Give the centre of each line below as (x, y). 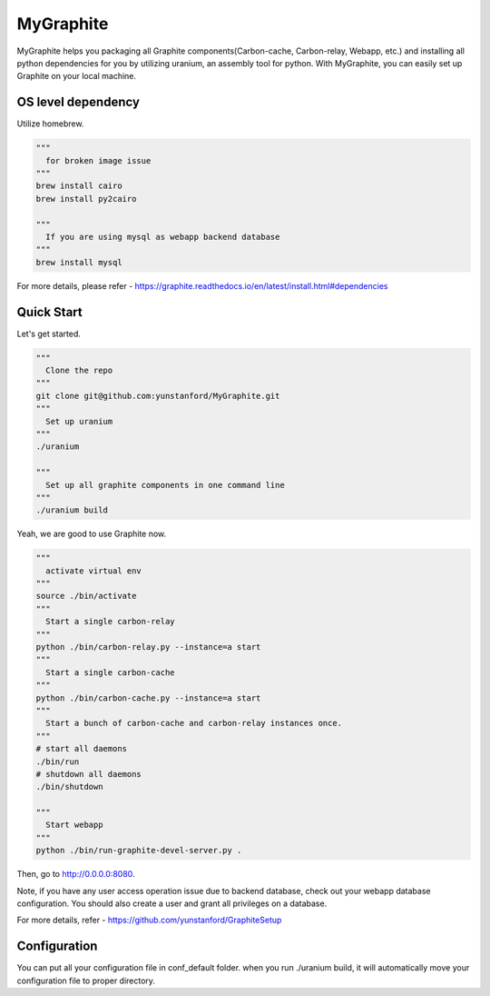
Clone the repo (79, 370)
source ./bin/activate (86, 596)
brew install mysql (79, 262)
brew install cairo (79, 186)
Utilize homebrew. (50, 124)
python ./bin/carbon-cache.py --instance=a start (148, 698)
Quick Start (49, 312)
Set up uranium (79, 421)
